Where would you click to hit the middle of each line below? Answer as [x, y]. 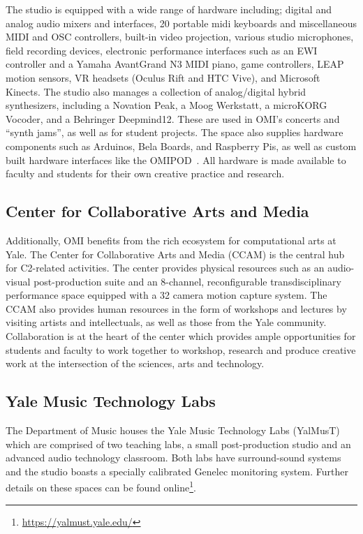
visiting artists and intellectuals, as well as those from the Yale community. [166, 322]
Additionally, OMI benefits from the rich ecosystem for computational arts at [171, 240]
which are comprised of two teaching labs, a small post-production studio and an [178, 444]
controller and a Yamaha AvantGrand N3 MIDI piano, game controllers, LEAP [175, 64]
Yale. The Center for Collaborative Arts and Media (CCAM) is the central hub [175, 254]
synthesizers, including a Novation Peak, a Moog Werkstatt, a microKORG [166, 105]
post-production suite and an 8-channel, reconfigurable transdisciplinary [187, 281]
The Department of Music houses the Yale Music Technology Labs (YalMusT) [173, 430]
